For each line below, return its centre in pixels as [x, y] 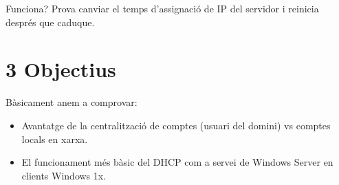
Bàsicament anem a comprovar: [72, 102]
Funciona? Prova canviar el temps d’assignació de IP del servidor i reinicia [162, 8]
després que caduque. [50, 22]
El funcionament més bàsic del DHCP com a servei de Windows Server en [177, 162]
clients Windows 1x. [64, 175]
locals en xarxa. [55, 139]
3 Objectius [61, 69]
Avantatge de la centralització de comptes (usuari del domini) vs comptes [176, 125]
